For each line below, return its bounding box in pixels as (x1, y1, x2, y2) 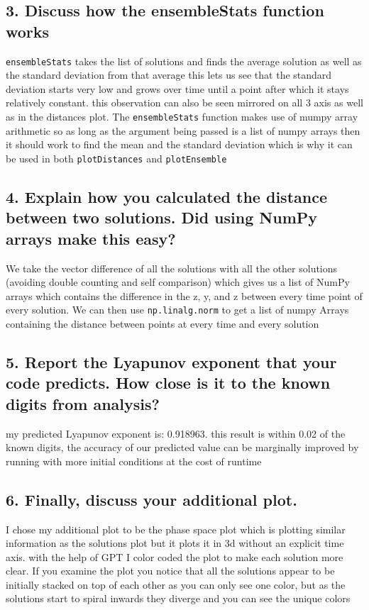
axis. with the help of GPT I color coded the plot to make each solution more (6, 549, 343, 564)
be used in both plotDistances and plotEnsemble (6, 150, 227, 165)
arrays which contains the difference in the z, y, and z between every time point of (6, 288, 363, 303)
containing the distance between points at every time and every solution (6, 316, 319, 331)
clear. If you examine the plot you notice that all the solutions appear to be (6, 563, 335, 578)
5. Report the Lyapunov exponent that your (6, 350, 337, 372)
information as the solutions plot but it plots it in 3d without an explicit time (6, 536, 344, 550)
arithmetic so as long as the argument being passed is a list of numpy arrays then (6, 123, 360, 138)
